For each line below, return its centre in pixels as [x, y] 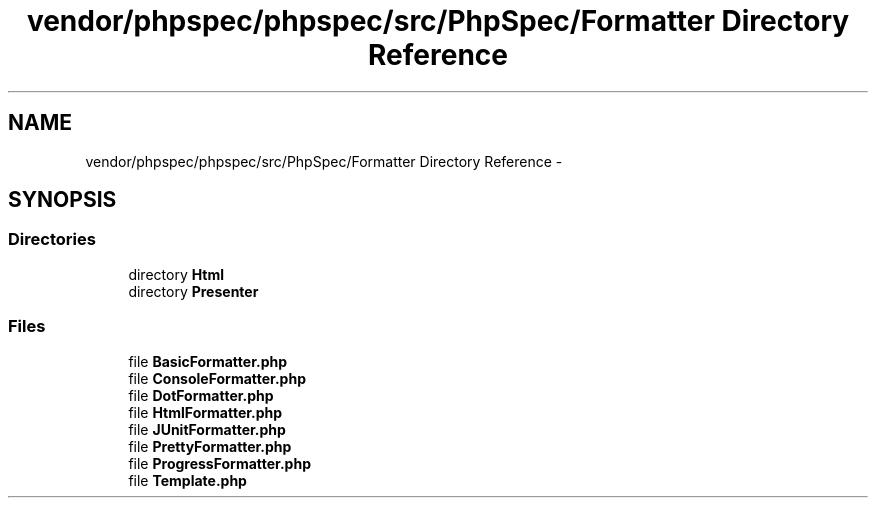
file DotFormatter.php [201, 395]
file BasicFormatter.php [207, 361]
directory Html [176, 274]
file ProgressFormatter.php [219, 463]
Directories [52, 239]
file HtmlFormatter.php [205, 412]
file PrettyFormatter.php [210, 446]
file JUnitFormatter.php [207, 429]
